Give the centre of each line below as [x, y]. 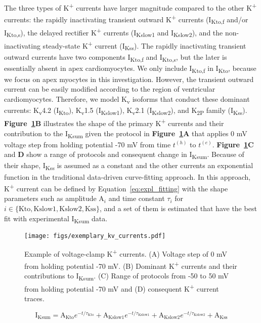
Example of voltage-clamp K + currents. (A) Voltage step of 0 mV [126, 253]
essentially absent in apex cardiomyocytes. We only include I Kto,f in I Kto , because [130, 68]
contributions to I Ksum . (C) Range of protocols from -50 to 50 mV [127, 276]
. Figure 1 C [233, 144]
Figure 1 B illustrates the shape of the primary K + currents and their [114, 122]
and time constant [137, 198]
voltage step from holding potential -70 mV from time [88, 144]
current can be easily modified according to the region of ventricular [110, 89]
